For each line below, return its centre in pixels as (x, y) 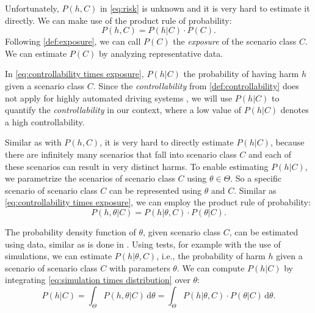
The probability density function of (71, 231)
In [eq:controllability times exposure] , (74, 74)
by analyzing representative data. (161, 53)
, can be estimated (264, 231)
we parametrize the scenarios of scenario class (90, 178)
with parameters (139, 267)
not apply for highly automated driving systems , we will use (119, 98)
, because (287, 142)
